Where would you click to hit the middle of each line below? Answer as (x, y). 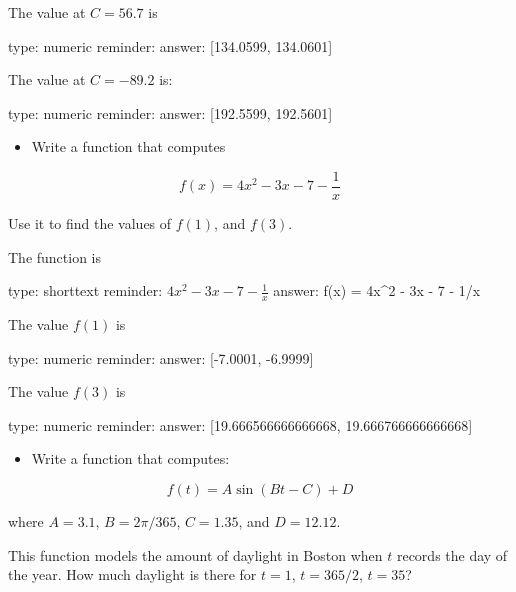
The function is (55, 256)
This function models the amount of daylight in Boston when (195, 554)
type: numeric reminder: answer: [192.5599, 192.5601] (170, 112)
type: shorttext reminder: (85, 290)
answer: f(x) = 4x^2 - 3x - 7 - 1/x (377, 290)
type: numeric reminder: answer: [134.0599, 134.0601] (170, 45)
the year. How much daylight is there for (132, 574)
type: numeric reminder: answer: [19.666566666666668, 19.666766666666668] (240, 424)
